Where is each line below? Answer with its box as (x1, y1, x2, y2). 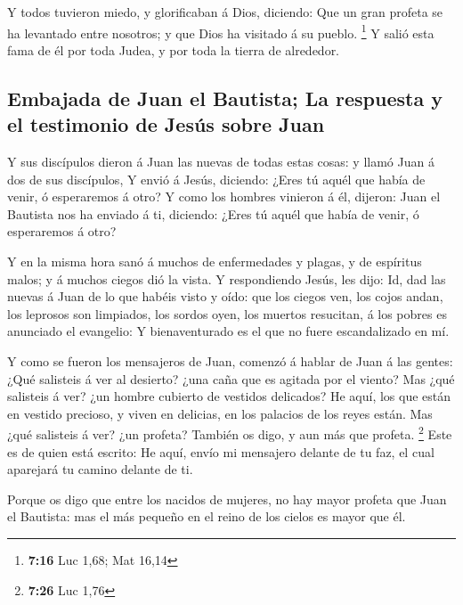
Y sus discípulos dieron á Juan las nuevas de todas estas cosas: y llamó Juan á (7, 152, 435, 171)
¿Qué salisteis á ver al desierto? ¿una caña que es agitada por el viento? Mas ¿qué (7, 369, 455, 388)
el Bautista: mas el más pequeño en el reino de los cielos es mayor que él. (7, 507, 406, 526)
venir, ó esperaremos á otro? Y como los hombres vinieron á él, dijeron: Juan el (7, 187, 441, 206)
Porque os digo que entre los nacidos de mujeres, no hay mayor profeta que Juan (7, 489, 447, 508)
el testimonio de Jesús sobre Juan (7, 110, 325, 138)
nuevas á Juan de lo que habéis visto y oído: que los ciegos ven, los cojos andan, (7, 287, 443, 306)
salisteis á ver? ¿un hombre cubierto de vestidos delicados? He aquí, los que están (7, 387, 451, 405)
